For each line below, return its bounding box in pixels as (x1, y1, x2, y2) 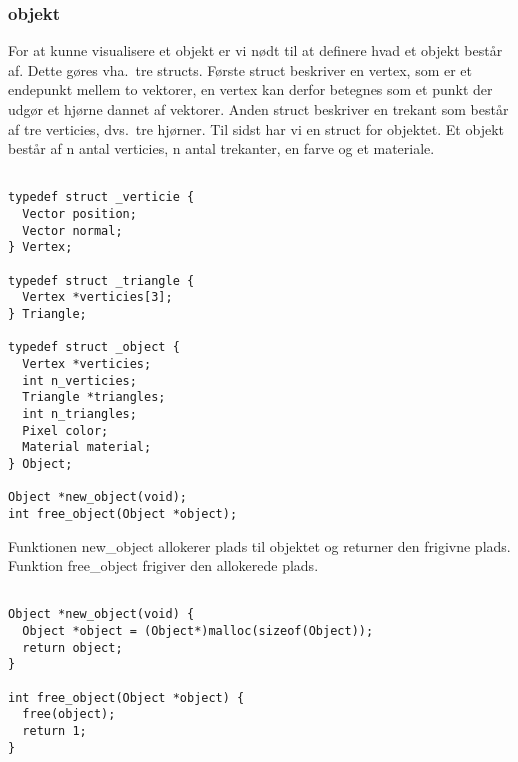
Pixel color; (22, 423, 109, 438)
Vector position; (22, 207, 137, 222)
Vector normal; (22, 223, 123, 238)
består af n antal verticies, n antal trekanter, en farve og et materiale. (8, 138, 435, 159)
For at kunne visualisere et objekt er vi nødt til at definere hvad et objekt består (8, 40, 503, 61)
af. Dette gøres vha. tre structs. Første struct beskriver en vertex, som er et (8, 59, 473, 80)
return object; (22, 640, 123, 655)
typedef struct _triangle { (8, 273, 195, 288)
